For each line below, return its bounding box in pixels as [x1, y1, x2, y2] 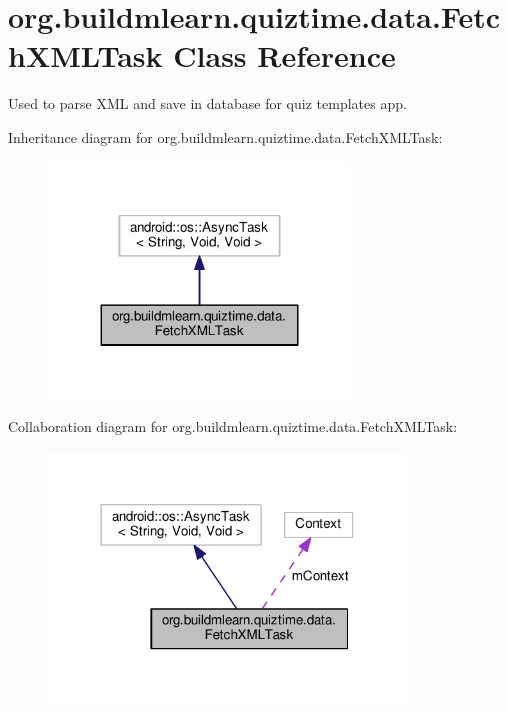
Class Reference [173, 35, 396, 76]
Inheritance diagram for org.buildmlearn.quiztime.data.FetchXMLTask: [8, 126, 443, 147]
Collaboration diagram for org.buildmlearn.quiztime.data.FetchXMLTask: [8, 416, 458, 437]
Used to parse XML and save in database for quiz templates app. [8, 93, 407, 114]
